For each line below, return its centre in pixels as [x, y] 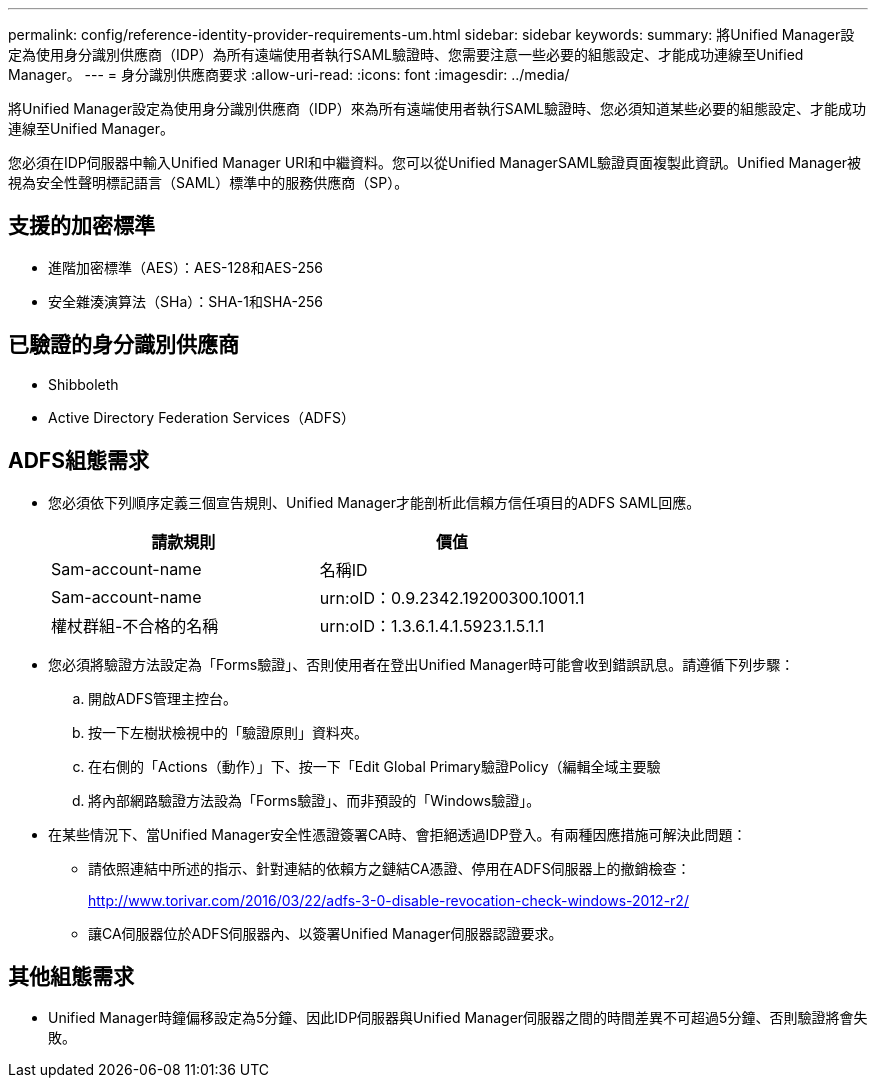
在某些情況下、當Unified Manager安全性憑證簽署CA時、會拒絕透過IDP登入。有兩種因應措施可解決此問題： [397, 834]
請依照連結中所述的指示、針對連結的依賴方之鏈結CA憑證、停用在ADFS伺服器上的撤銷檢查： [389, 868]
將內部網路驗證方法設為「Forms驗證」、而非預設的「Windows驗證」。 [314, 800]
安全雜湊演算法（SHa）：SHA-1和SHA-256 [186, 301]
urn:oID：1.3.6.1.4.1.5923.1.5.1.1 [432, 625]
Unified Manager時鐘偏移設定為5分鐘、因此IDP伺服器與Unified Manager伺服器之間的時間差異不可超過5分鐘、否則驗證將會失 [458, 1018]
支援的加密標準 [81, 226]
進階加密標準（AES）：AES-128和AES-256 [185, 267]
